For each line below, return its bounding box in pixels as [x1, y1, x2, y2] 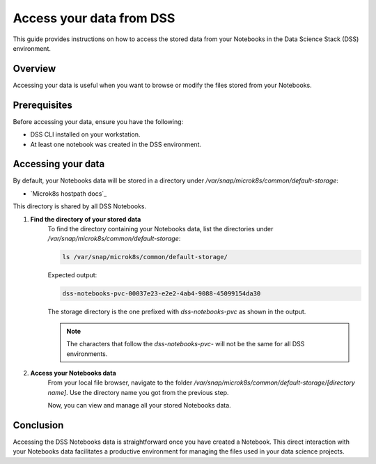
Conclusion [13, 419, 64, 431]
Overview [13, 63, 56, 75]
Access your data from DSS [13, 10, 175, 26]
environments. [66, 349, 108, 358]
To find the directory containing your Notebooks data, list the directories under [47, 225, 274, 233]
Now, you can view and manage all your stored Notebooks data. [47, 401, 231, 410]
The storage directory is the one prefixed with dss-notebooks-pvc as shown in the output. [47, 307, 306, 316]
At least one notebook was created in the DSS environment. [30, 140, 202, 148]
